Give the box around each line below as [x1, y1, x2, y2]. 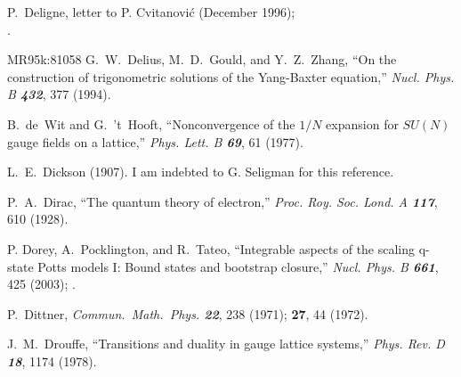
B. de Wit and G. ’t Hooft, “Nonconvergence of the [7, 114, 295, 133]
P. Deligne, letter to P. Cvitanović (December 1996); [7, 3, 295, 20]
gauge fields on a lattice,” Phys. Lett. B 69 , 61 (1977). [7, 132, 303, 151]
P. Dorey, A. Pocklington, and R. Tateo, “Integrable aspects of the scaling [7, 239, 416, 258]
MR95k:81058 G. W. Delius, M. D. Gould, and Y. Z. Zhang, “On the [7, 50, 397, 69]
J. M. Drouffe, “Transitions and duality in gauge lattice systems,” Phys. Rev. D [7, 334, 445, 353]
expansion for [326, 114, 399, 133]
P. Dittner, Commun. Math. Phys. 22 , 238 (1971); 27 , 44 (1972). [7, 304, 368, 323]
